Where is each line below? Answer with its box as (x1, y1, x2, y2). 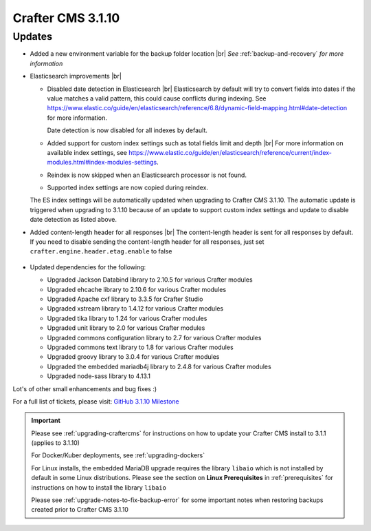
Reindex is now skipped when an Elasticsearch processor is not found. (47, 171, 247, 179)
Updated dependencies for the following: (30, 262, 146, 271)
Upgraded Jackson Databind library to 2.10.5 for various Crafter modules (47, 275, 254, 284)
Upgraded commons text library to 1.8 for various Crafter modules (47, 343, 234, 351)
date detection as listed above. (30, 216, 117, 224)
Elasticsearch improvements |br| (30, 72, 122, 81)
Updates (12, 30, 53, 43)
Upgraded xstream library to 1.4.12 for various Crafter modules (47, 304, 223, 313)
